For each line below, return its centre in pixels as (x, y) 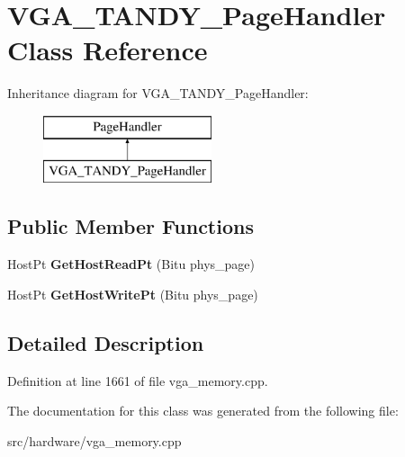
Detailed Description (106, 342)
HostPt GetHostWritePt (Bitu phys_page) (133, 294)
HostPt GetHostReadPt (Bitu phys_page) (131, 264)
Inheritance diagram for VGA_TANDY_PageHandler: (158, 93)
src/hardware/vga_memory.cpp (94, 440)
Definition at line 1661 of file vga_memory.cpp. (138, 380)
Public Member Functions (130, 226)
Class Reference (108, 50)
